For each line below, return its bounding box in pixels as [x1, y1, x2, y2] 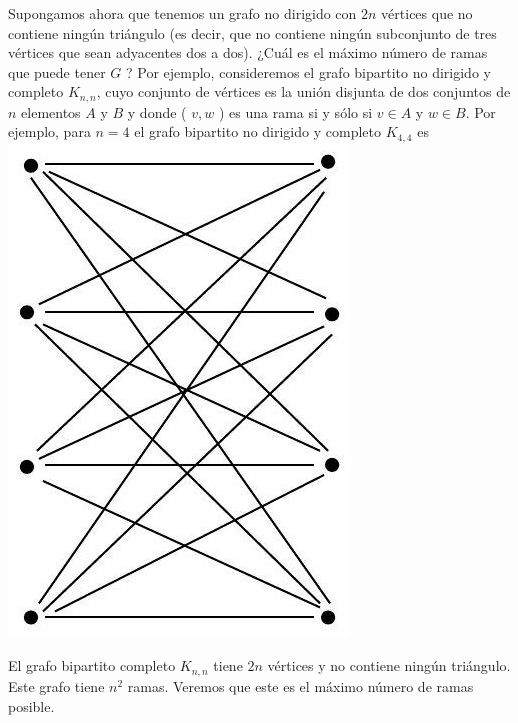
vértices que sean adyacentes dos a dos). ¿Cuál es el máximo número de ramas [8, 42, 488, 63]
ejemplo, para [8, 121, 91, 142]
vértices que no [381, 3, 473, 23]
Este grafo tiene [8, 675, 105, 696]
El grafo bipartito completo [8, 655, 176, 676]
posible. [8, 695, 55, 716]
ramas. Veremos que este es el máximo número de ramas [127, 675, 474, 696]
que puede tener [8, 61, 106, 82]
